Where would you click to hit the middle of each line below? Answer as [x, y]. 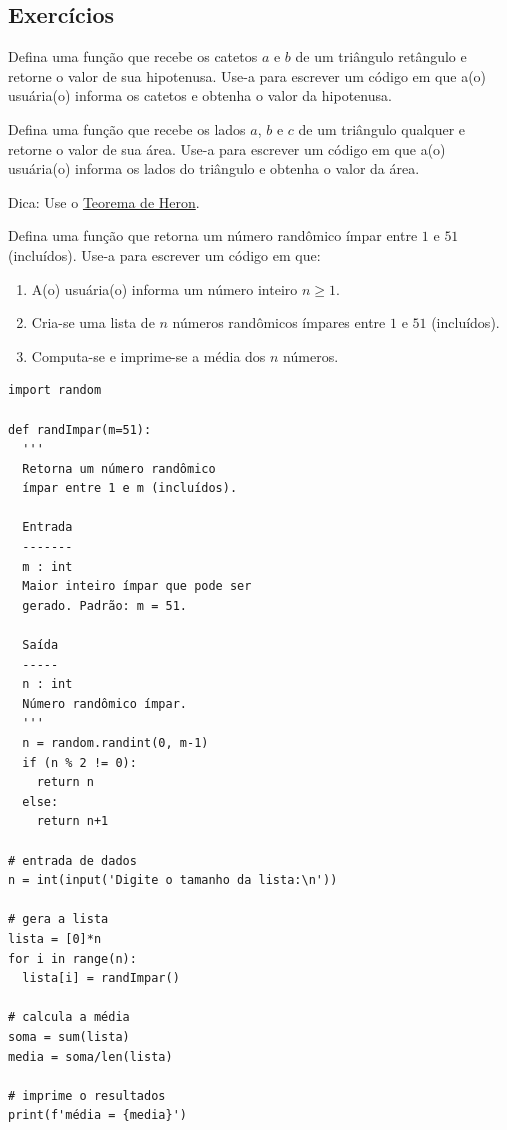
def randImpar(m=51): [80, 429]
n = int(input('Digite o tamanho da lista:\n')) [173, 880]
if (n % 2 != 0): [79, 762]
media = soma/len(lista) [90, 1056]
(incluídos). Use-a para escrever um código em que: [164, 254]
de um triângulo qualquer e [382, 128]
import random [55, 390]
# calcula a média [69, 1017]
